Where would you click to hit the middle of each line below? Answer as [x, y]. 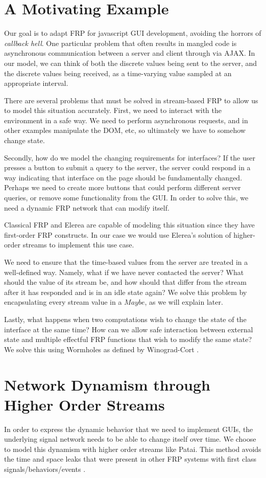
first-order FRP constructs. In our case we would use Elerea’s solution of [118, 234]
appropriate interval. [36, 83]
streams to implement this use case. [78, 245]
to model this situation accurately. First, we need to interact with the [113, 110]
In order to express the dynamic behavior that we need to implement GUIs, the [129, 429]
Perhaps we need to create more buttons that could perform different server [123, 187]
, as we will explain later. [184, 302]
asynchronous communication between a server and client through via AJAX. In [130, 53]
